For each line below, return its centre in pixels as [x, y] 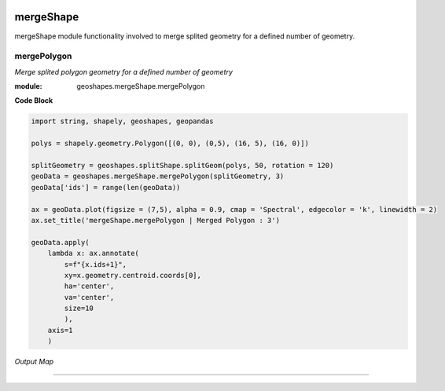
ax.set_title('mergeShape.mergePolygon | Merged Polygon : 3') [156, 220]
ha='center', [89, 286]
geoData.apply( [60, 242]
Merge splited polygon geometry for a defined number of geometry [124, 71]
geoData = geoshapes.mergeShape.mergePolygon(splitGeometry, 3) [158, 176]
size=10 [79, 309]
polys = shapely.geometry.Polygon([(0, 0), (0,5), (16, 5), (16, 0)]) [170, 144]
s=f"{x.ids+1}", [96, 264]
